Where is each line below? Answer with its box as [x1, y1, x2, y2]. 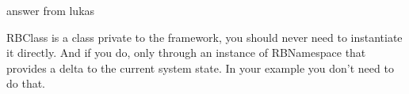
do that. [6, 75, 46, 92]
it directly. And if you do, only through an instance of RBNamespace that [6, 44, 366, 61]
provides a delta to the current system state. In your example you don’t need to [6, 59, 394, 76]
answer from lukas [6, 2, 95, 18]
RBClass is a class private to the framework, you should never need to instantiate [6, 28, 403, 45]
